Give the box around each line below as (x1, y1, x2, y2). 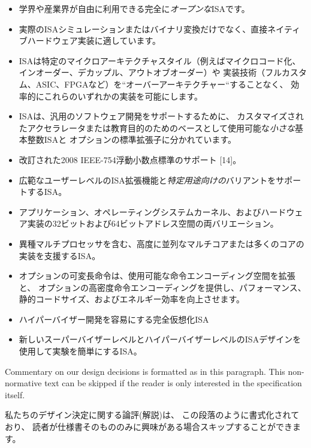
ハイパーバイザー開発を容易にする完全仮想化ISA (19, 312, 209, 325)
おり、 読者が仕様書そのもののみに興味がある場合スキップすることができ (5, 420, 293, 433)
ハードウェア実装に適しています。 (27, 34, 161, 47)
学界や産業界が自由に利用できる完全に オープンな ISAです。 (19, 2, 250, 14)
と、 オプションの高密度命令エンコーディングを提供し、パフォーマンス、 (19, 281, 306, 293)
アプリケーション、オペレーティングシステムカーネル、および (19, 205, 261, 218)
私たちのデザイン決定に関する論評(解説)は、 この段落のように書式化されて (5, 408, 300, 421)
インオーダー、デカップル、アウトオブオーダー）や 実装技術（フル (19, 66, 282, 79)
